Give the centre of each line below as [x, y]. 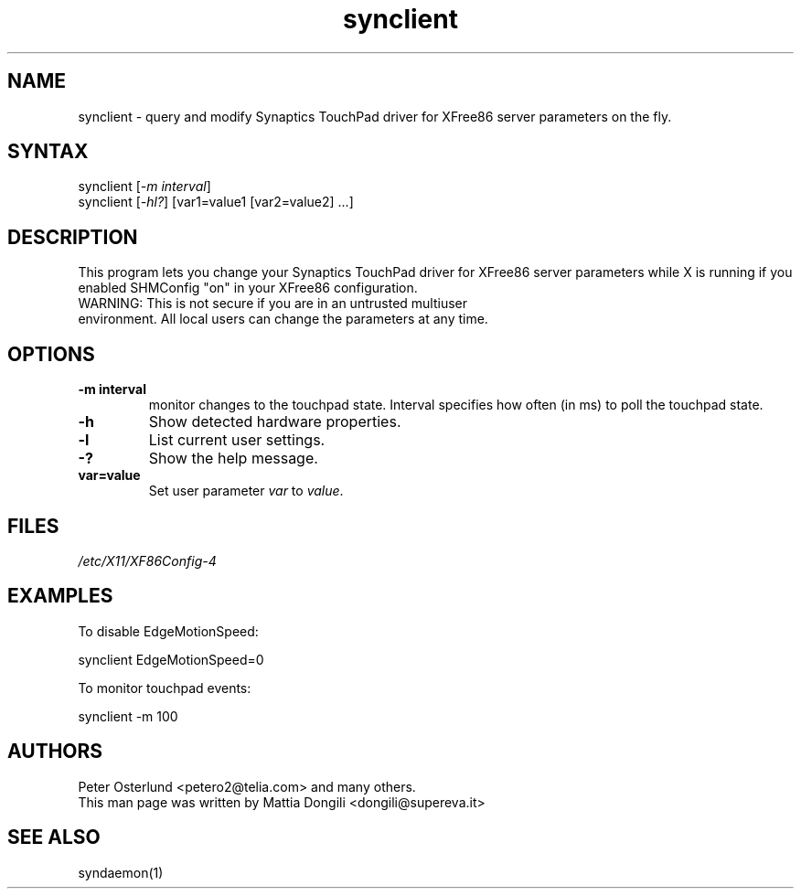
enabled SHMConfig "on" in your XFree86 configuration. [248, 288]
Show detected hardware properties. [275, 422]
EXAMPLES [60, 596]
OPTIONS [51, 354]
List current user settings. [237, 440]
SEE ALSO [54, 837]
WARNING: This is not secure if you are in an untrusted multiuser [273, 304]
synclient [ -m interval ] [144, 187]
